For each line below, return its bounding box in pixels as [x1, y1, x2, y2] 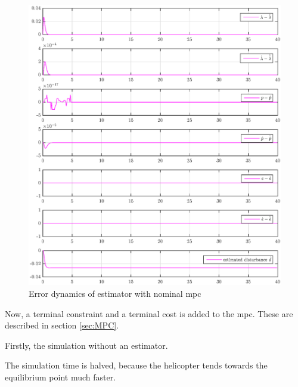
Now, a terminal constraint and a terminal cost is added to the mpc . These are [5, 307, 293, 320]
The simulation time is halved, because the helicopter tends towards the [5, 359, 268, 371]
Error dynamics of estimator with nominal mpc [29, 287, 201, 299]
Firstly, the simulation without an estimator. [5, 339, 168, 351]
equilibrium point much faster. [5, 370, 116, 383]
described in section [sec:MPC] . [5, 319, 119, 331]
